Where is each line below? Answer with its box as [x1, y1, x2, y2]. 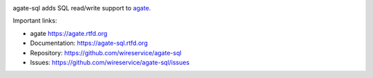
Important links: [12, 17, 57, 25]
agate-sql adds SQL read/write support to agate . [12, 4, 151, 12]
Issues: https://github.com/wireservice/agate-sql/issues [30, 58, 190, 66]
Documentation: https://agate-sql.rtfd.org [30, 39, 148, 48]
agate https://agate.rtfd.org [30, 29, 108, 37]
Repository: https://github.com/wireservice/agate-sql [30, 48, 182, 57]
